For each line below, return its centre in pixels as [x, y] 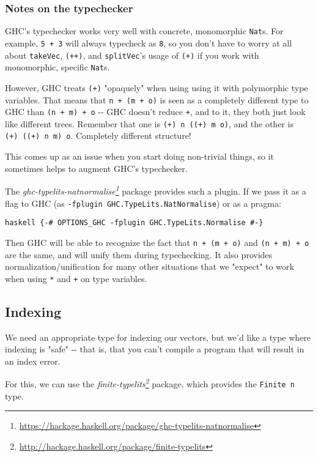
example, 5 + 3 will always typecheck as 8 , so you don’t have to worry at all [149, 43]
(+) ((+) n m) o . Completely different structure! [98, 136]
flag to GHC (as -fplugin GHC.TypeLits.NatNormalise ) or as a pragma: [143, 203]
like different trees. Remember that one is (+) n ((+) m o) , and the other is [149, 123]
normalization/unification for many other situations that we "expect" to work [150, 266]
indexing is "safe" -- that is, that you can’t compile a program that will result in [155, 349]
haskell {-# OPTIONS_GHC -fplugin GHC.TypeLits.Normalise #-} [134, 223]
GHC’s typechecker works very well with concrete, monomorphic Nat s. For [144, 31]
